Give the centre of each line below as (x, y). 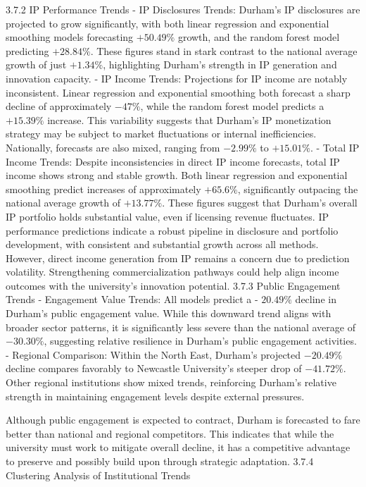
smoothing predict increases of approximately (103, 189)
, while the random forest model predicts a (232, 106)
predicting (27, 50)
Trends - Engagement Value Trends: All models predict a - (132, 299)
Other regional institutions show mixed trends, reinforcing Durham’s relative (171, 382)
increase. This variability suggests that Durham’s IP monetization (189, 119)
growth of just (36, 64)
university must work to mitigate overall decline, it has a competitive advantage (178, 447)
